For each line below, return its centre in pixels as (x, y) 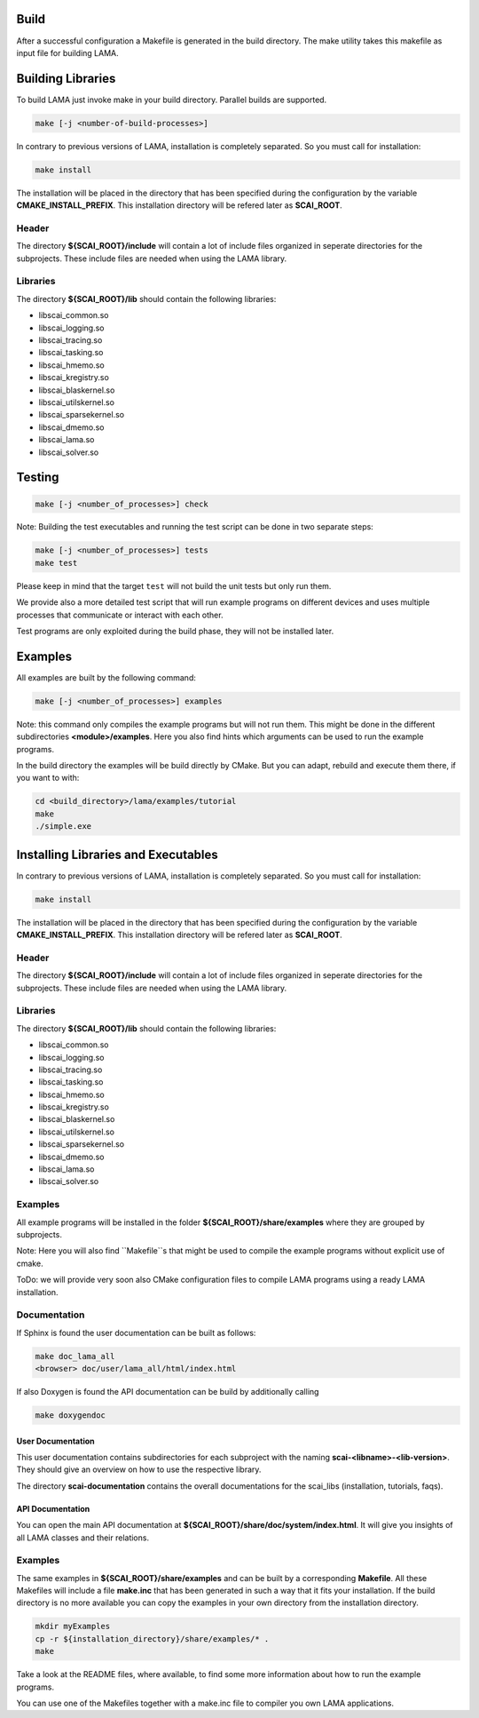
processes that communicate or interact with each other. (120, 615)
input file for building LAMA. (67, 52)
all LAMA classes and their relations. (83, 1538)
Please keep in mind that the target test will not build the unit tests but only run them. (174, 585)
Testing (38, 477)
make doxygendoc (71, 1416)
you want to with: (48, 778)
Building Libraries (66, 79)
